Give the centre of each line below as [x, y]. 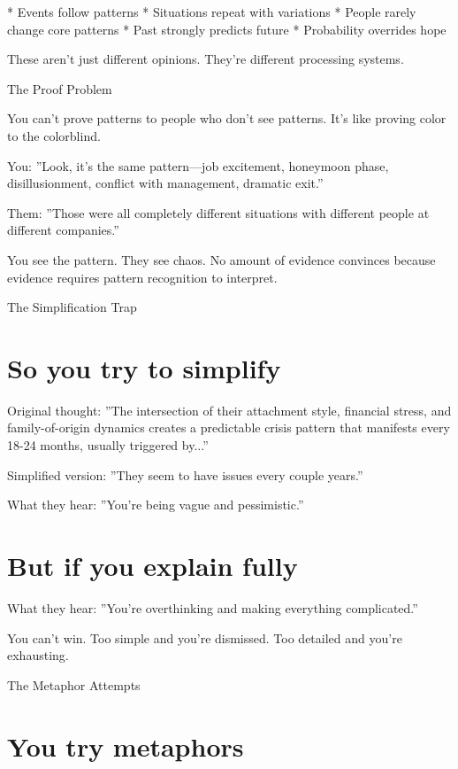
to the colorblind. [54, 135]
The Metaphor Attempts [74, 684]
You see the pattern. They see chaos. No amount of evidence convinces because [221, 259]
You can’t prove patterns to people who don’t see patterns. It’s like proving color [227, 118]
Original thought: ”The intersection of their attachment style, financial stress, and [229, 410]
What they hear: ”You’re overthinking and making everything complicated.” [213, 607]
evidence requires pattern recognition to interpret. [142, 277]
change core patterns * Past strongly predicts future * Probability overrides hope [227, 29]
